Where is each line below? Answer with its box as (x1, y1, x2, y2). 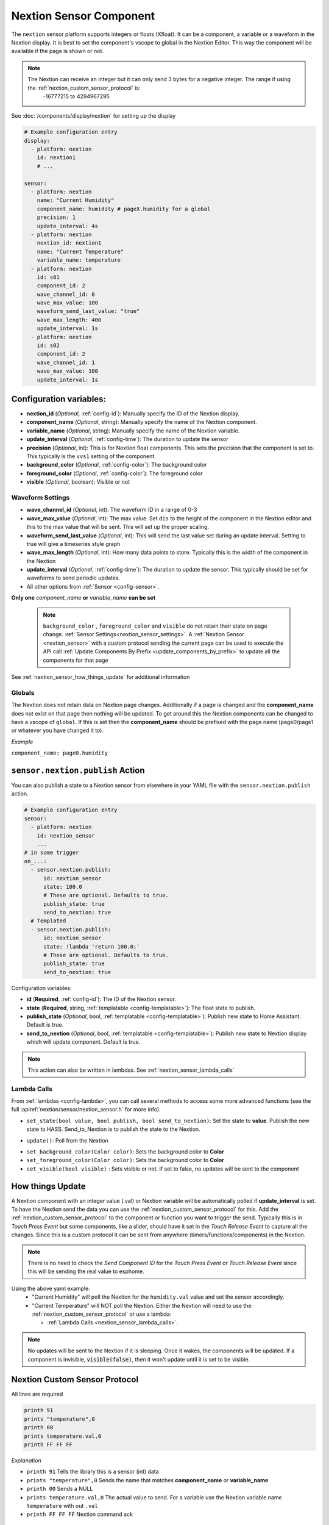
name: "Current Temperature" (37, 248, 124, 255)
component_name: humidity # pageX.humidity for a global (37, 205, 211, 212)
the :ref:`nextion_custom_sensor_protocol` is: (27, 84, 141, 91)
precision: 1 (37, 214, 76, 221)
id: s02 (37, 342, 60, 349)
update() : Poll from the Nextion (26, 1136, 109, 1144)
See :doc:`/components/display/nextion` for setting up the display (11, 112, 176, 120)
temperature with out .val (26, 1502, 99, 1509)
